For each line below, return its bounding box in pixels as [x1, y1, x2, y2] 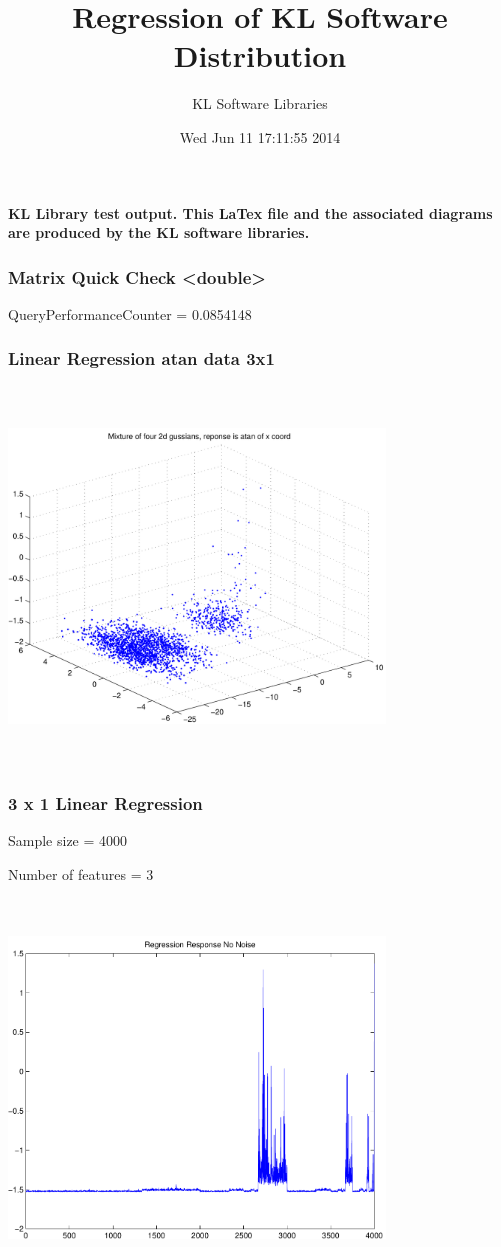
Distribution [173, 35, 347, 76]
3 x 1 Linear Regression [8, 791, 203, 816]
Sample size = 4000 [8, 830, 128, 851]
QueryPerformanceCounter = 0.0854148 [8, 303, 252, 324]
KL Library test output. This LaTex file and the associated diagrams [8, 202, 493, 223]
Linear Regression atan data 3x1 [8, 346, 275, 371]
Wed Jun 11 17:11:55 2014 [179, 126, 341, 147]
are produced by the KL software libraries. [8, 222, 310, 243]
